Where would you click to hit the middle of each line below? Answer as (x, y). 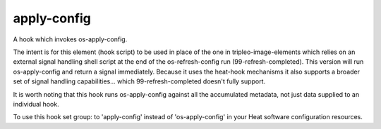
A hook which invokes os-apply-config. (70, 39)
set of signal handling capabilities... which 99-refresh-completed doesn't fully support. (139, 81)
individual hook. (36, 104)
